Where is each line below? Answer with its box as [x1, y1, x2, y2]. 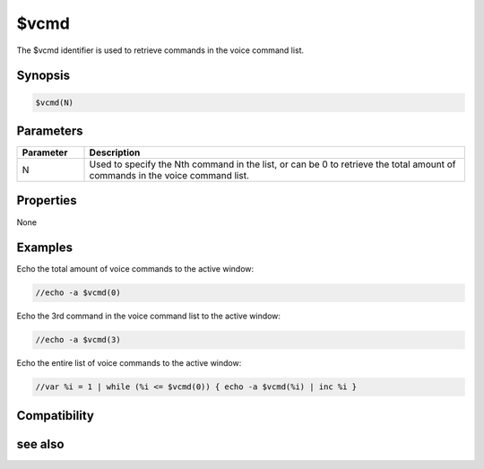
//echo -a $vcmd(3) [35, 334, 121, 345]
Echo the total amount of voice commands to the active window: [16, 264, 255, 274]
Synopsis [16, 68, 71, 83]
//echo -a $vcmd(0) [35, 288, 121, 298]
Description [89, 146, 141, 159]
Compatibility [16, 408, 94, 423]
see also [16, 436, 65, 452]
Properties [16, 193, 77, 208]
